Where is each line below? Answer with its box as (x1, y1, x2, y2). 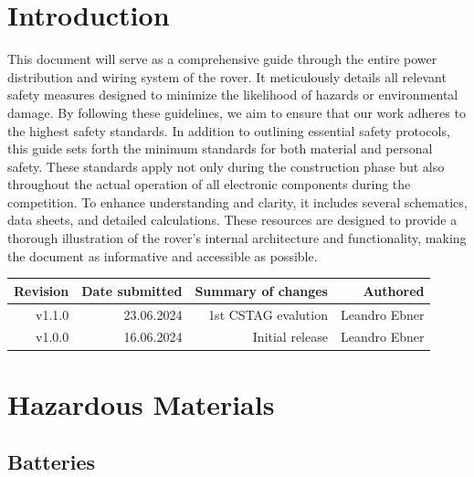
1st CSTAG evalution (208, 304, 328, 323)
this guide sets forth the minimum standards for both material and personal (7, 139, 433, 158)
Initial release (252, 327, 328, 346)
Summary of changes (195, 281, 328, 300)
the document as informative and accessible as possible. (7, 246, 318, 265)
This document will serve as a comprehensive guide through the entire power (7, 49, 437, 69)
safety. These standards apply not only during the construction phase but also (7, 156, 445, 175)
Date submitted (81, 281, 183, 300)
